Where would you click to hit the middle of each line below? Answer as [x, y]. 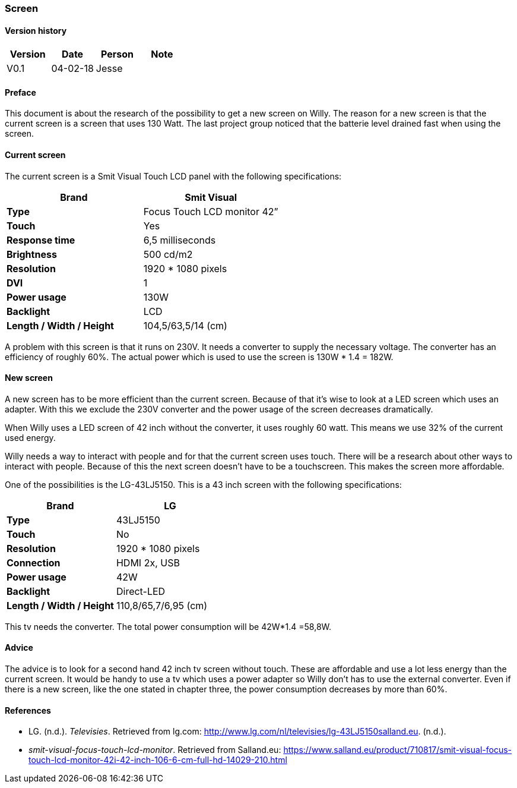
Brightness [32, 254]
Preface [20, 92]
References [28, 710]
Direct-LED [141, 591]
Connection [34, 562]
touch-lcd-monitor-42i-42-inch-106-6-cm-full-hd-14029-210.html [158, 760]
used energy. [30, 437]
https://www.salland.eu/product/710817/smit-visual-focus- [397, 750]
